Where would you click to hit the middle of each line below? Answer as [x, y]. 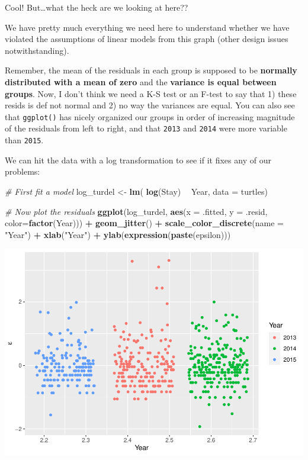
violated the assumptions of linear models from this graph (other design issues [147, 39]
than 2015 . [24, 140]
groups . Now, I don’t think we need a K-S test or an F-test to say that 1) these [151, 93]
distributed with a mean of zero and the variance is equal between [141, 81]
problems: [23, 171]
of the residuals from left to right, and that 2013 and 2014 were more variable [146, 128]
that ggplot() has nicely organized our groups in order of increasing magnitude [150, 116]
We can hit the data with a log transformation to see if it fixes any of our [138, 160]
